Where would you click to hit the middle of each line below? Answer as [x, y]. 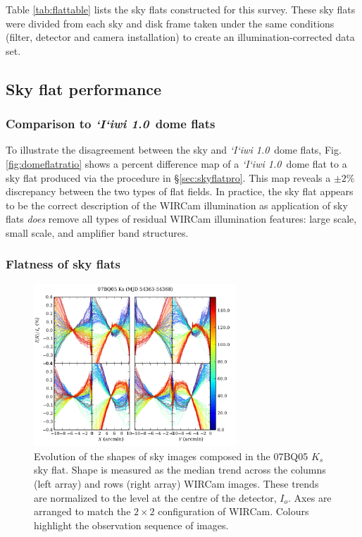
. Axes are [310, 497]
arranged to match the [82, 511]
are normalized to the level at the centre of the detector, [155, 497]
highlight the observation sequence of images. [131, 525]
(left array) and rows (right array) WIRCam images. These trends [176, 483]
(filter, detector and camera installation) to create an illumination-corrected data [180, 37]
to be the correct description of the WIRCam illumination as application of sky [177, 205]
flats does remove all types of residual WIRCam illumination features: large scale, [181, 219]
